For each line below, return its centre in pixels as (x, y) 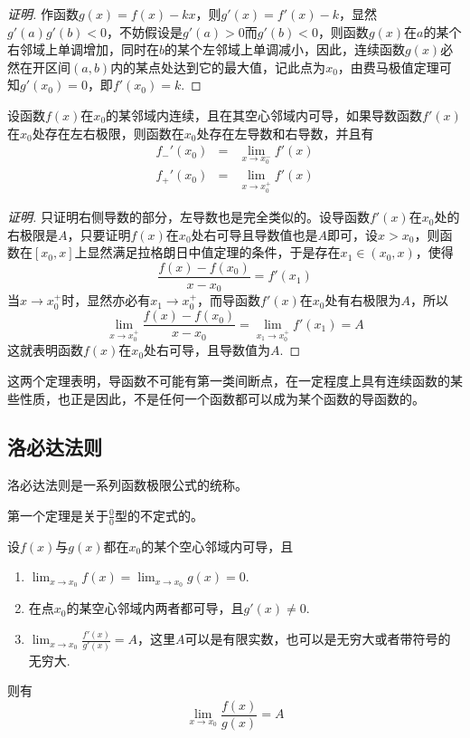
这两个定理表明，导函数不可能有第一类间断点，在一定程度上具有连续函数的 (229, 380)
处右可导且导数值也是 (254, 234)
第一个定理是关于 (58, 515)
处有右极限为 (363, 300)
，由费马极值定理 (388, 67)
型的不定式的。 (159, 515)
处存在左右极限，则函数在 (108, 133)
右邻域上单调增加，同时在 (83, 49)
